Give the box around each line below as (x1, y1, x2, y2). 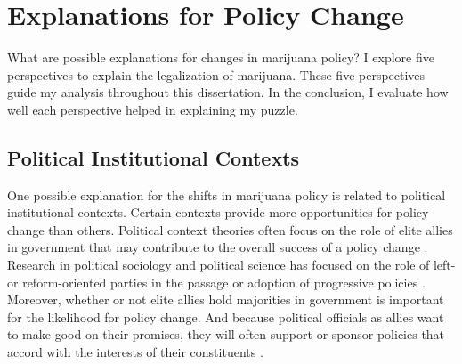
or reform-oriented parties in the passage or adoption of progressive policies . (7, 272, 426, 291)
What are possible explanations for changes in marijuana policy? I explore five (7, 48, 434, 67)
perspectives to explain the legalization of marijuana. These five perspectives (7, 65, 426, 84)
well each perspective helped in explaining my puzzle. (7, 100, 298, 118)
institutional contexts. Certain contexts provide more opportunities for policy (7, 203, 429, 222)
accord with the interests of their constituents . (7, 343, 263, 361)
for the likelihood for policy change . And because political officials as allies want (7, 307, 444, 326)
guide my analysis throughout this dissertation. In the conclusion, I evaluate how (7, 83, 449, 101)
